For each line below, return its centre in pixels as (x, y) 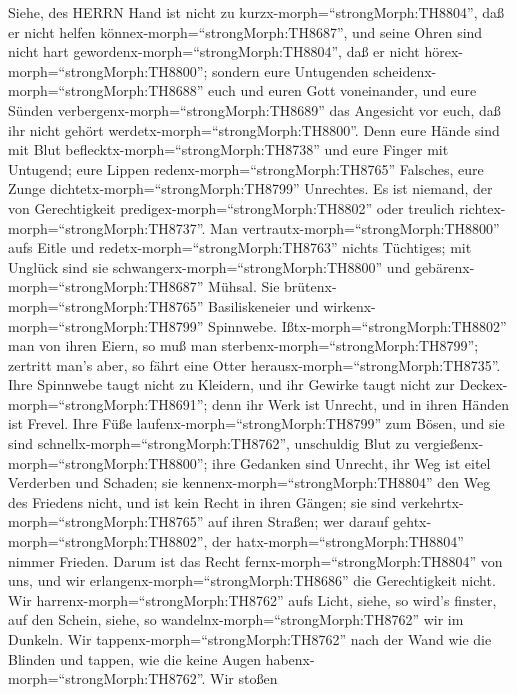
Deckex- (483, 384)
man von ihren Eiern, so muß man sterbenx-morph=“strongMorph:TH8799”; (243, 345)
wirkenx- (349, 305)
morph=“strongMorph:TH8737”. (107, 227)
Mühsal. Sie (244, 286)
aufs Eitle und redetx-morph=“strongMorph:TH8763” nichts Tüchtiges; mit (240, 247)
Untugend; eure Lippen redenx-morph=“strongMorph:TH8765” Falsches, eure (246, 168)
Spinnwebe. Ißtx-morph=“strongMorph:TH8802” (357, 325)
